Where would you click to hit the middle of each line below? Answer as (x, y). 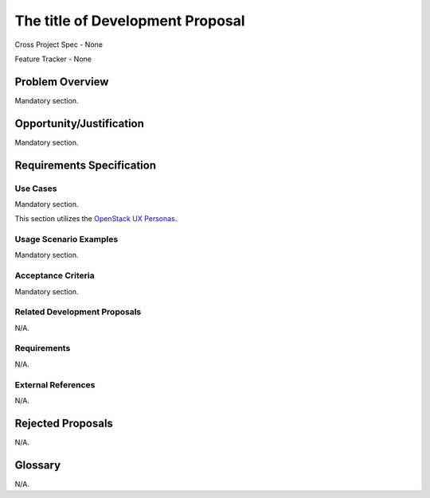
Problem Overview (62, 82)
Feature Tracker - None (53, 59)
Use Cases (36, 189)
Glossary (38, 465)
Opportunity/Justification (80, 123)
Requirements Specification (86, 165)
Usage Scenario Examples (66, 239)
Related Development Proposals (78, 312)
